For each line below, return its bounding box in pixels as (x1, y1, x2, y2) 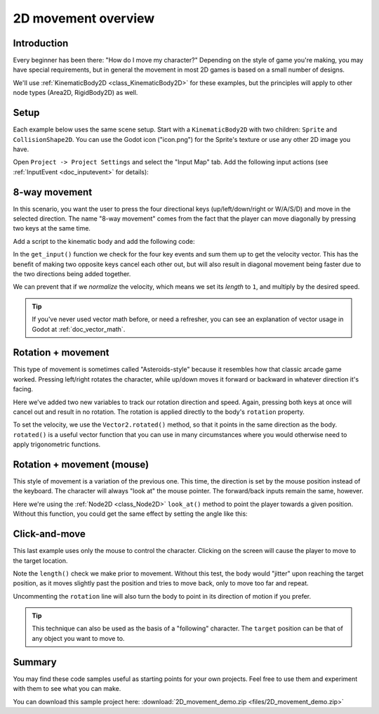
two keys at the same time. (13, 224, 91, 233)
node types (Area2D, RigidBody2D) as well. (13, 89, 138, 97)
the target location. (13, 556, 68, 565)
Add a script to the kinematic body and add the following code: (13, 237, 195, 245)
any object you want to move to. (32, 634, 125, 642)
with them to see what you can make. (13, 684, 121, 693)
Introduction (13, 37, 69, 49)
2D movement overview (13, 11, 155, 26)
